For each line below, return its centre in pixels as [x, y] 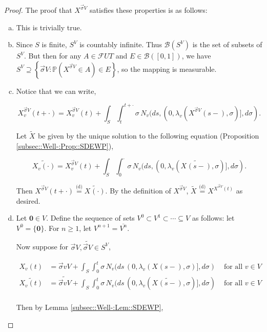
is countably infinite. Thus [121, 44]
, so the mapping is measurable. [167, 69]
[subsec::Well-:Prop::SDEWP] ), [65, 145]
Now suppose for [42, 247]
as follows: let [213, 218]
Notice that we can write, [56, 91]
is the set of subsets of [227, 44]
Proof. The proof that [38, 10]
